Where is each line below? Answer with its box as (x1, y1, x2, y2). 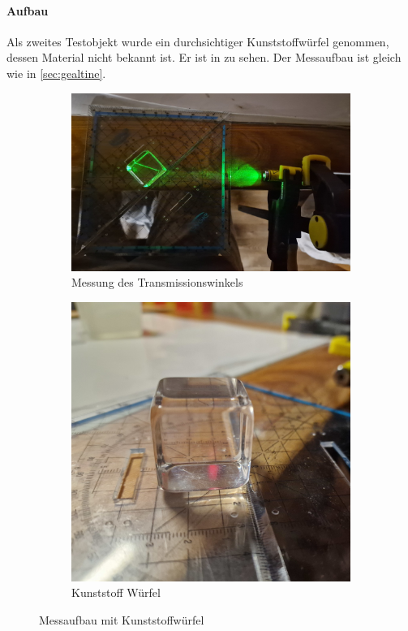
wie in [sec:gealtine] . (6, 64, 106, 81)
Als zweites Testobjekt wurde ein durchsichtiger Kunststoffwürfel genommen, (6, 32, 389, 50)
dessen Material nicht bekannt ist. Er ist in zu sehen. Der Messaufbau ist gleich (6, 49, 402, 66)
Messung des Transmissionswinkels (71, 274, 243, 291)
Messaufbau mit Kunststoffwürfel (39, 611, 204, 628)
